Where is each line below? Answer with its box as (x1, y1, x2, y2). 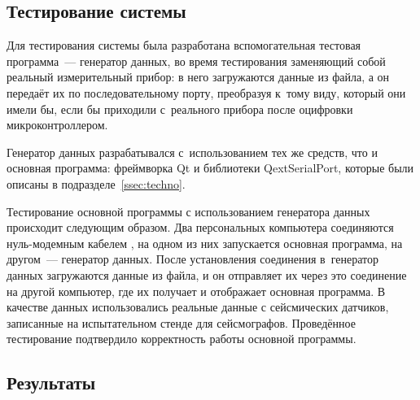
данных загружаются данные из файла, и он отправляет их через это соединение (7, 266, 407, 283)
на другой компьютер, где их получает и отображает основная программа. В (7, 282, 386, 299)
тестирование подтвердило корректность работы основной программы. (7, 330, 357, 347)
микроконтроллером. (7, 116, 108, 133)
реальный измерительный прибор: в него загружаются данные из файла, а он (7, 68, 390, 85)
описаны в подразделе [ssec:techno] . (7, 175, 186, 192)
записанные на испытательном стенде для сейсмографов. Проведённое (7, 314, 356, 331)
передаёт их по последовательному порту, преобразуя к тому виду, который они (7, 84, 406, 101)
